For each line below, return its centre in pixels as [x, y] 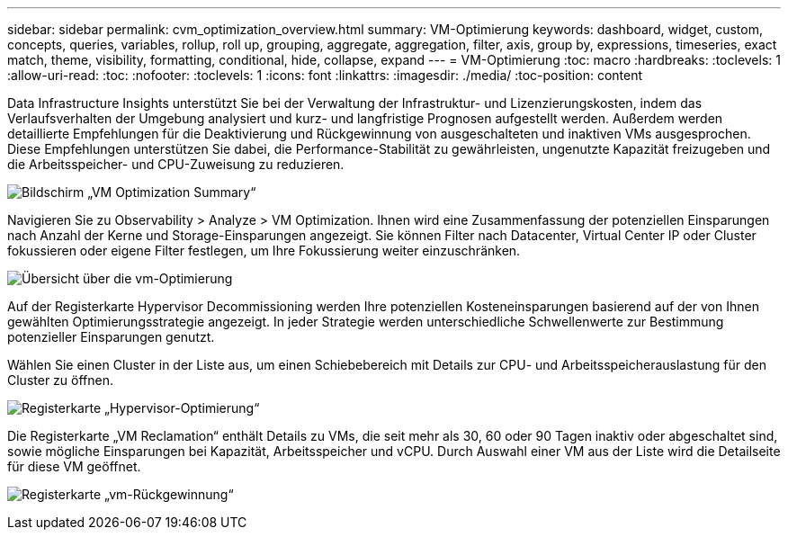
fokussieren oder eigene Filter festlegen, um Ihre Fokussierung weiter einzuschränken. [264, 251]
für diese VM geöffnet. [74, 466]
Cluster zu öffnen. [60, 380]
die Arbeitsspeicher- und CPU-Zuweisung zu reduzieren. [176, 164]
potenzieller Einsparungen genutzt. [111, 337]
